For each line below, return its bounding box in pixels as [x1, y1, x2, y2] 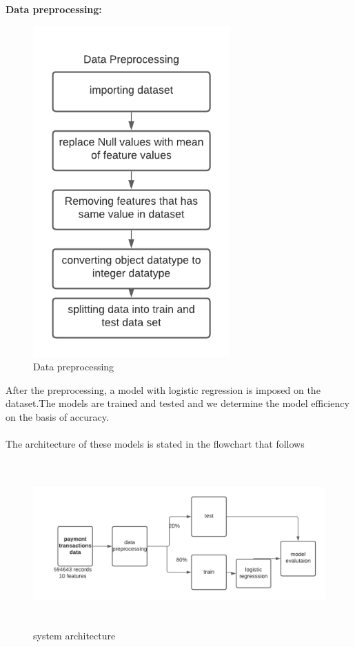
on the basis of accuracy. [6, 409, 109, 424]
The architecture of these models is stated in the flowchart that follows [6, 437, 305, 451]
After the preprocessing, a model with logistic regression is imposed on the [6, 382, 321, 397]
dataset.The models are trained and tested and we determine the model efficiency [6, 396, 349, 410]
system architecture [33, 628, 116, 643]
